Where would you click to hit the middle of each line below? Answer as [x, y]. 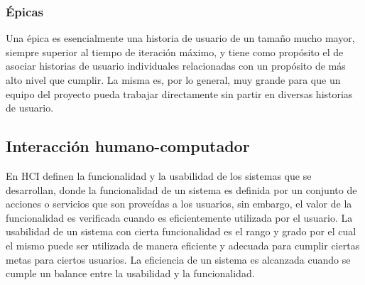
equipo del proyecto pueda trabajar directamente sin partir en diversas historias [179, 93]
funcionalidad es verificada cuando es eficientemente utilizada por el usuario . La [179, 217]
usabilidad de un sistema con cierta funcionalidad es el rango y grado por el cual [181, 231]
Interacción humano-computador [128, 146]
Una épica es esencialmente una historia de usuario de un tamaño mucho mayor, [180, 38]
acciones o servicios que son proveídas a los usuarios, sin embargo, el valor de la [179, 204]
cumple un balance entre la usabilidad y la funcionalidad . [130, 273]
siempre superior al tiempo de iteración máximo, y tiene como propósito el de [175, 52]
